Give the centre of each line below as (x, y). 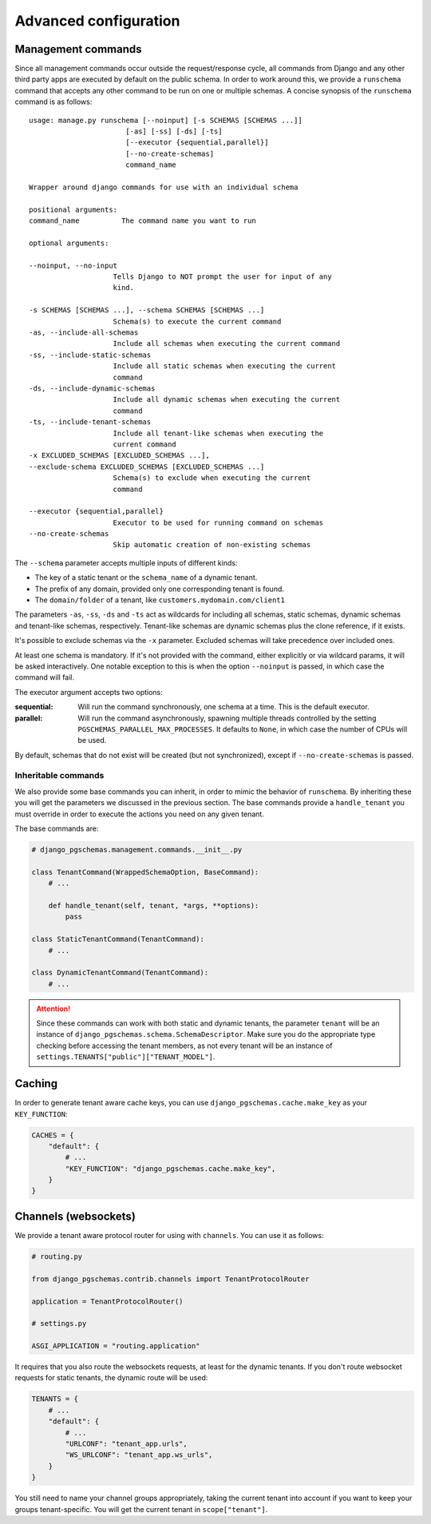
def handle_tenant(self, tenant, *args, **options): (154, 905)
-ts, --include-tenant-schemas (90, 422)
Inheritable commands (59, 776)
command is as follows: (53, 102)
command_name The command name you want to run (143, 221)
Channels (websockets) (75, 1216)
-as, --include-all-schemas (84, 333)
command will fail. (45, 677)
